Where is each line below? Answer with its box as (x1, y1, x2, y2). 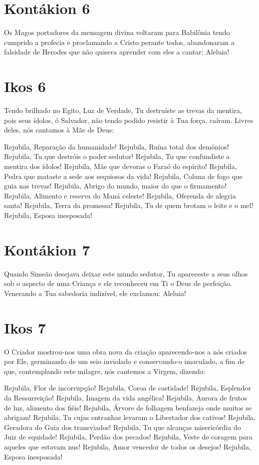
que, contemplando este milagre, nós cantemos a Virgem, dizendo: (4, 365, 206, 376)
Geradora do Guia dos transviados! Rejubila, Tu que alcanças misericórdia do (4, 421, 241, 432)
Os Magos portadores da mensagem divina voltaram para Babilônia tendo (4, 27, 230, 37)
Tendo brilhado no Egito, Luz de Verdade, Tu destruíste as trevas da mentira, (4, 105, 242, 115)
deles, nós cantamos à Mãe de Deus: (4, 124, 114, 135)
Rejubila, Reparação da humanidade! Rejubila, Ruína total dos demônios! (4, 141, 229, 151)
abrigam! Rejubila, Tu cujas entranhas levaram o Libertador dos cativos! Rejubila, (4, 412, 256, 422)
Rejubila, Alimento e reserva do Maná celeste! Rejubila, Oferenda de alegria (4, 190, 236, 200)
